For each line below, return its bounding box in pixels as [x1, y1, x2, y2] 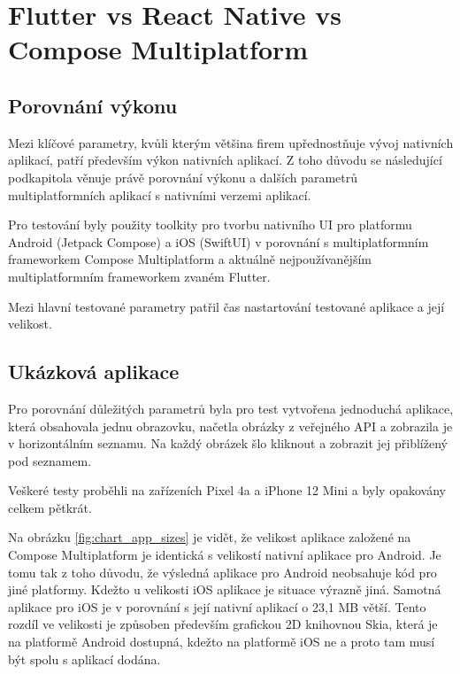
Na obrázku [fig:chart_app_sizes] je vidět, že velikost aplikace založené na [8, 528, 411, 546]
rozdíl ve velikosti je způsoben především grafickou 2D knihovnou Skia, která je [8, 615, 438, 633]
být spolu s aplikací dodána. [8, 649, 161, 668]
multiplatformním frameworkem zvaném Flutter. [8, 267, 271, 285]
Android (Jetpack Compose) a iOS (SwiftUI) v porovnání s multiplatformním [8, 232, 429, 251]
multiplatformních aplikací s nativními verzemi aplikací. [8, 185, 311, 204]
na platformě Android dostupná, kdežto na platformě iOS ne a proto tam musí [8, 632, 435, 651]
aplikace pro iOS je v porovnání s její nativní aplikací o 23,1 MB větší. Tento [8, 597, 426, 616]
